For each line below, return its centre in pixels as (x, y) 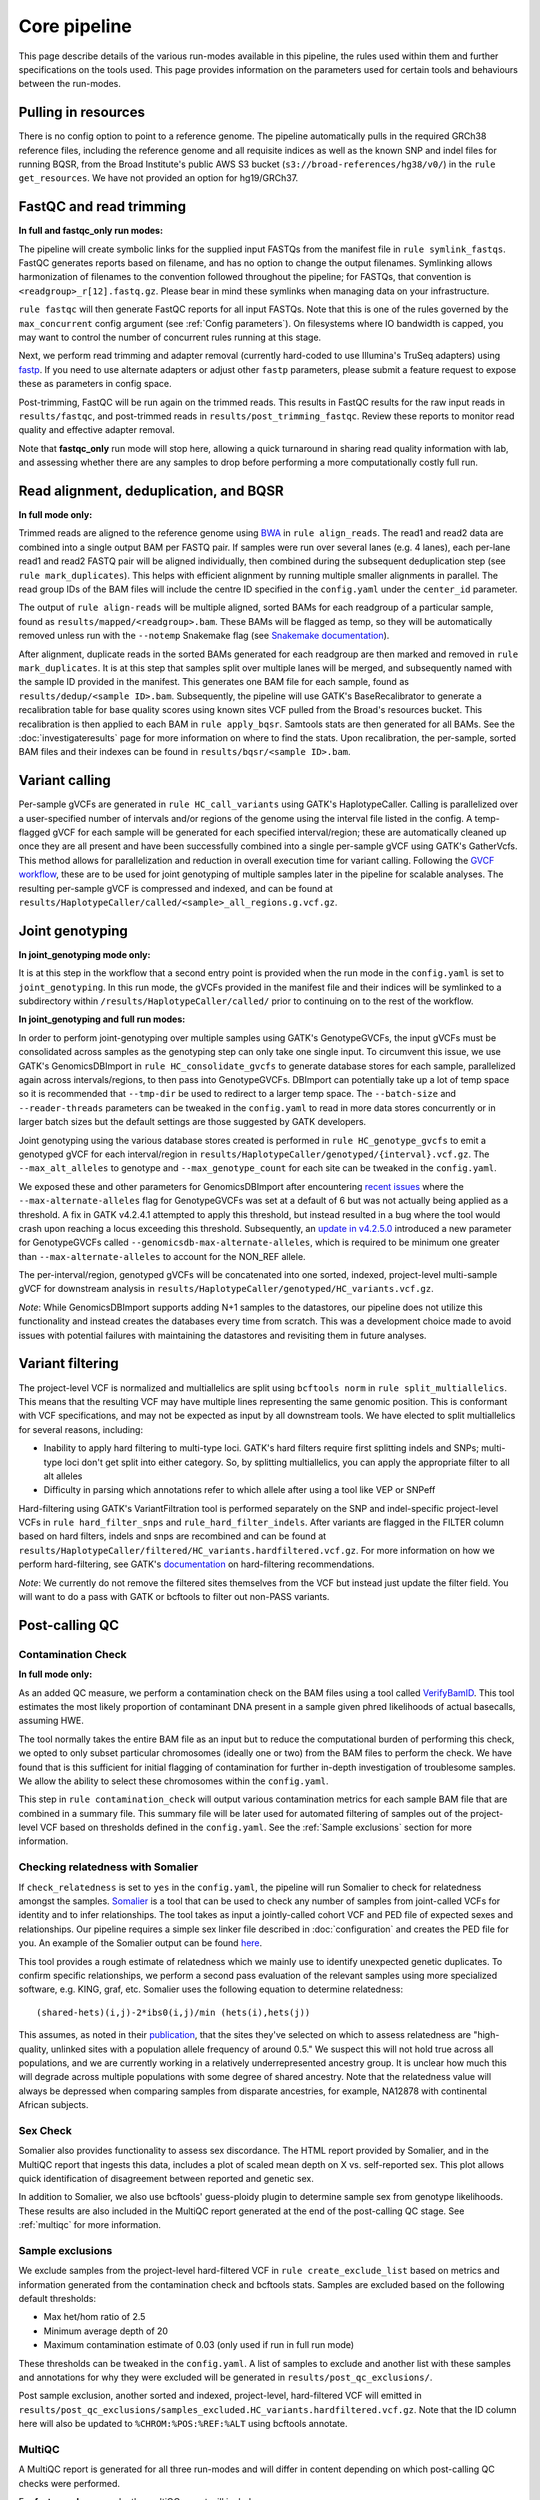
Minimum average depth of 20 (106, 2331)
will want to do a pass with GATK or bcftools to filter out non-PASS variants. (174, 1597)
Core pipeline (75, 26)
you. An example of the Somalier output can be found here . (140, 1943)
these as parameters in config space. (95, 384)
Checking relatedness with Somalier (108, 1867)
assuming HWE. (51, 1721)
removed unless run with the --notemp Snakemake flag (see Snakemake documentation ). (204, 636)
